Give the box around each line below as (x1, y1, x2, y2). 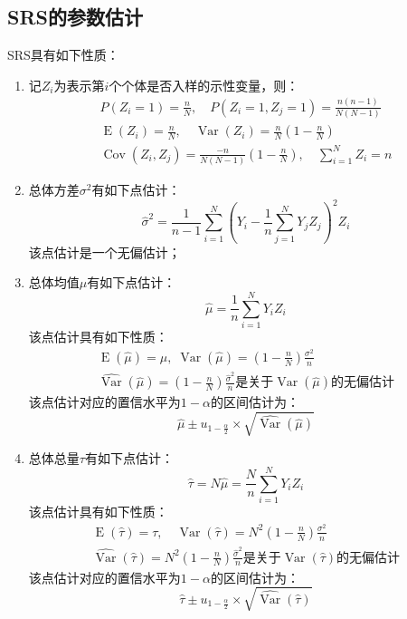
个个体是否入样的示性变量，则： (109, 75, 299, 94)
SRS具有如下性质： (7, 45, 119, 64)
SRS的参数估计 (7, 3, 143, 31)
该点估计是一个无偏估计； (28, 242, 181, 261)
